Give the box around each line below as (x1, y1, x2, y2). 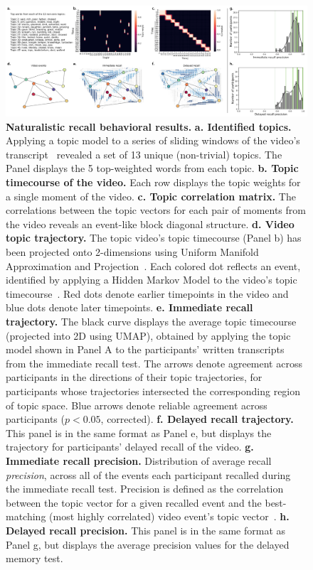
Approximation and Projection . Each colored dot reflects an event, (6, 258, 301, 273)
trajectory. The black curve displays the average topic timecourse (6, 314, 297, 328)
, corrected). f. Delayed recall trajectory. (100, 412, 294, 426)
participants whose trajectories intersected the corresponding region (6, 383, 301, 398)
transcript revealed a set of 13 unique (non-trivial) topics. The (6, 146, 282, 161)
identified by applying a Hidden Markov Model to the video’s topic (6, 272, 297, 287)
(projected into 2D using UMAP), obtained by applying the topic (6, 328, 291, 343)
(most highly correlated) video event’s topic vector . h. (49, 509, 290, 524)
